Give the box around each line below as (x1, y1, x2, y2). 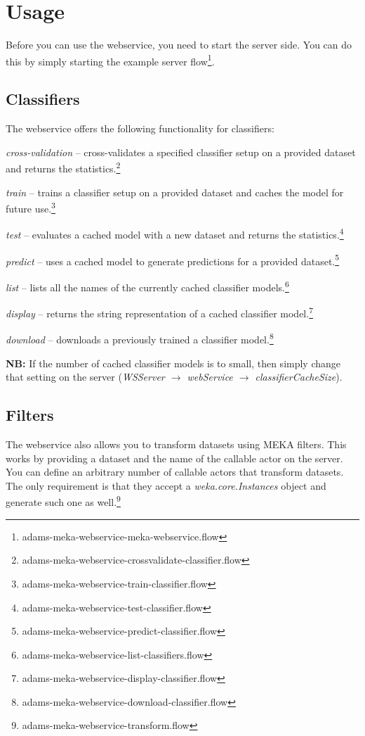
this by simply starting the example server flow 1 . (6, 51, 215, 68)
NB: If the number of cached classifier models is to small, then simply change (6, 355, 341, 370)
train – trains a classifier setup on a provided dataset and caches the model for (6, 184, 344, 199)
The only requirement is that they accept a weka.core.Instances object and (6, 478, 326, 493)
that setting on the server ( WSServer (6, 369, 165, 384)
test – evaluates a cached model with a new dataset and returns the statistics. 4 (6, 225, 344, 242)
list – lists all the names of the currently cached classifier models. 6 (6, 277, 289, 294)
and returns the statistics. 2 (6, 159, 121, 176)
